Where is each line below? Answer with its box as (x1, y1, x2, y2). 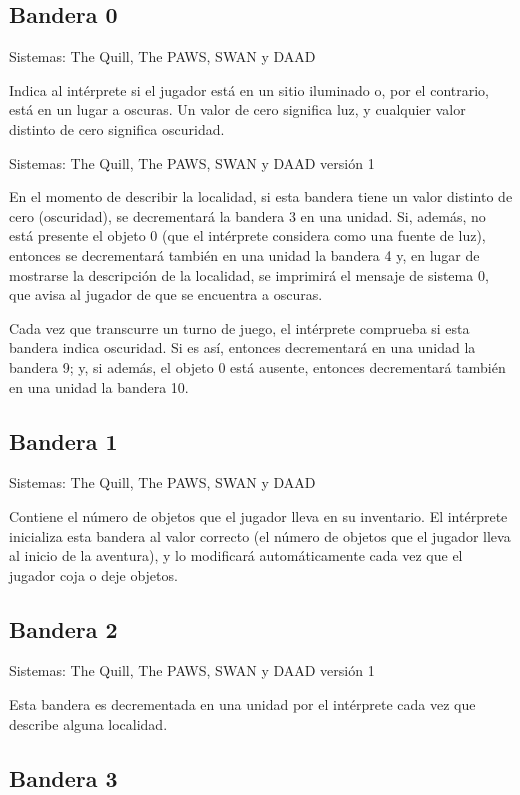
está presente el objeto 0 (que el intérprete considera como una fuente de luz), (9, 225, 486, 246)
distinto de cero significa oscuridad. (9, 118, 225, 139)
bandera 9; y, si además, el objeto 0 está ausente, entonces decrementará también (9, 356, 506, 377)
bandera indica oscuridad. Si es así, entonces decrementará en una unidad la (9, 337, 476, 358)
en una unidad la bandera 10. (9, 376, 189, 397)
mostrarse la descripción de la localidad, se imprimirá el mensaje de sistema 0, (9, 264, 489, 285)
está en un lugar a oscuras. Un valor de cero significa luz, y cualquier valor (9, 99, 466, 120)
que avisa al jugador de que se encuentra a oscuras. (9, 284, 323, 305)
